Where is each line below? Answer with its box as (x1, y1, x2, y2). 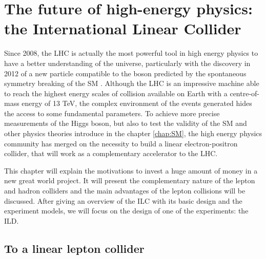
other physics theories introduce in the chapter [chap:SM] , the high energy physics (4, 128, 262, 139)
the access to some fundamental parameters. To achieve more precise (4, 107, 220, 118)
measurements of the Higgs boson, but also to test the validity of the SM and (4, 118, 247, 128)
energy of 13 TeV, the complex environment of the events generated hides (22, 98, 252, 109)
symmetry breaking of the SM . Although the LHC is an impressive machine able (4, 78, 259, 89)
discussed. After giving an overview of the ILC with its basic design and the (4, 195, 242, 206)
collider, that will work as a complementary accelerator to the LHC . (4, 148, 218, 159)
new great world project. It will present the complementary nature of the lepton (4, 175, 255, 186)
